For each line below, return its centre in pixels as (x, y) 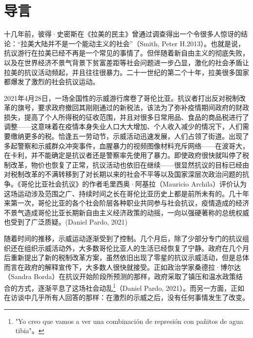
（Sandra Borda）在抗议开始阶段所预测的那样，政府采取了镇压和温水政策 (120, 276)
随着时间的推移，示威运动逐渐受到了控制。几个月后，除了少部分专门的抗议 (123, 238)
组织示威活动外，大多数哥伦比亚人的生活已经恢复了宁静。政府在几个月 (136, 248)
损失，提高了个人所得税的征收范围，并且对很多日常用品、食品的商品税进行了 (126, 117)
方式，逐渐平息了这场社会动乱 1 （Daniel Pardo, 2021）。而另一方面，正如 (131, 287)
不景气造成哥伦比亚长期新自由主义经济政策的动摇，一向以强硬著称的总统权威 (126, 212)
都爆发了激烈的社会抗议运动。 (52, 82)
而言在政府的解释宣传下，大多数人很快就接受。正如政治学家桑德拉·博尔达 (122, 267)
